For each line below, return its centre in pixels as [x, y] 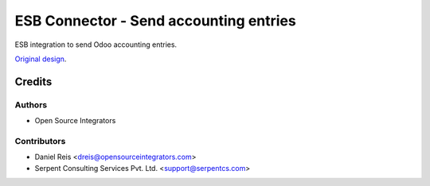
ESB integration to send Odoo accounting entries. [96, 45]
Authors [31, 105]
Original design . [41, 59]
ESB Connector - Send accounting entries [155, 21]
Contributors [40, 141]
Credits [33, 81]
